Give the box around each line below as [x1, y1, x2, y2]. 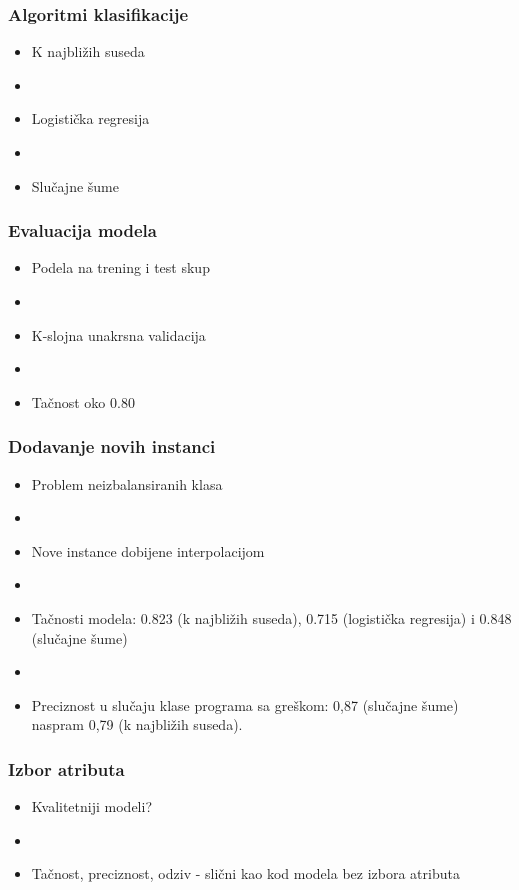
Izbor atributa [8, 756, 125, 781]
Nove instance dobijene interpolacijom [31, 540, 265, 561]
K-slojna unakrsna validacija [31, 324, 206, 345]
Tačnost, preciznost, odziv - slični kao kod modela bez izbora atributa [31, 863, 460, 884]
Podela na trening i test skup [31, 257, 210, 278]
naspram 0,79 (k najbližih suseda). [31, 714, 243, 735]
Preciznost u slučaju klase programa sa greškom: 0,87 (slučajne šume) [31, 694, 459, 715]
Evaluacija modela [8, 218, 157, 243]
